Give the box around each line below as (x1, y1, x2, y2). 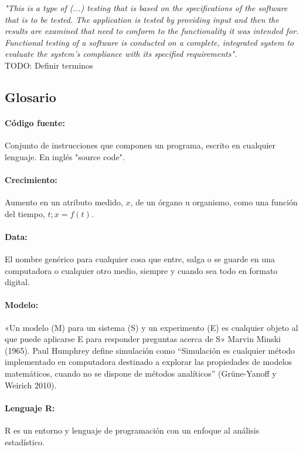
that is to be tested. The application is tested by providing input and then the (5, 13, 279, 25)
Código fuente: (5, 116, 65, 128)
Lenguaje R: (5, 401, 55, 414)
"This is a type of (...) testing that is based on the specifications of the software (5, 2, 288, 13)
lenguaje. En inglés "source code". (5, 150, 125, 163)
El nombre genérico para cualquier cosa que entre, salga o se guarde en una (5, 253, 275, 265)
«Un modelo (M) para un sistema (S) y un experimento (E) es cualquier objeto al (5, 321, 298, 333)
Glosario (5, 87, 56, 106)
